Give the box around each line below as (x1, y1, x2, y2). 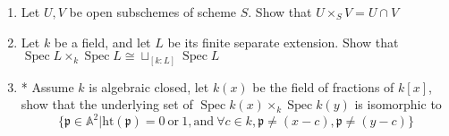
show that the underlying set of (21, 95, 193, 114)
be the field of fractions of (252, 77, 394, 96)
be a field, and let (54, 32, 151, 51)
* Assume (21, 77, 74, 96)
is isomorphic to (354, 95, 442, 114)
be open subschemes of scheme (69, 3, 237, 21)
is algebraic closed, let (89, 77, 209, 96)
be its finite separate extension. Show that (167, 32, 399, 51)
